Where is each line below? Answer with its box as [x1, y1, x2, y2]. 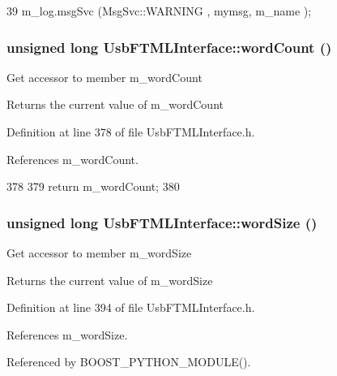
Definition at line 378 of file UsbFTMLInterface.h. [6, 123, 255, 140]
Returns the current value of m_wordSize [6, 271, 213, 288]
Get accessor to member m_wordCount [6, 68, 203, 85]
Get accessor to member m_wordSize [6, 244, 192, 261]
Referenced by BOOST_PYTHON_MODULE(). [6, 353, 251, 370]
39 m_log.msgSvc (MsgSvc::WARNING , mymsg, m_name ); [6, 2, 312, 19]
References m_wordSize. [6, 326, 128, 343]
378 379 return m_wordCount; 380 [6, 178, 180, 195]
